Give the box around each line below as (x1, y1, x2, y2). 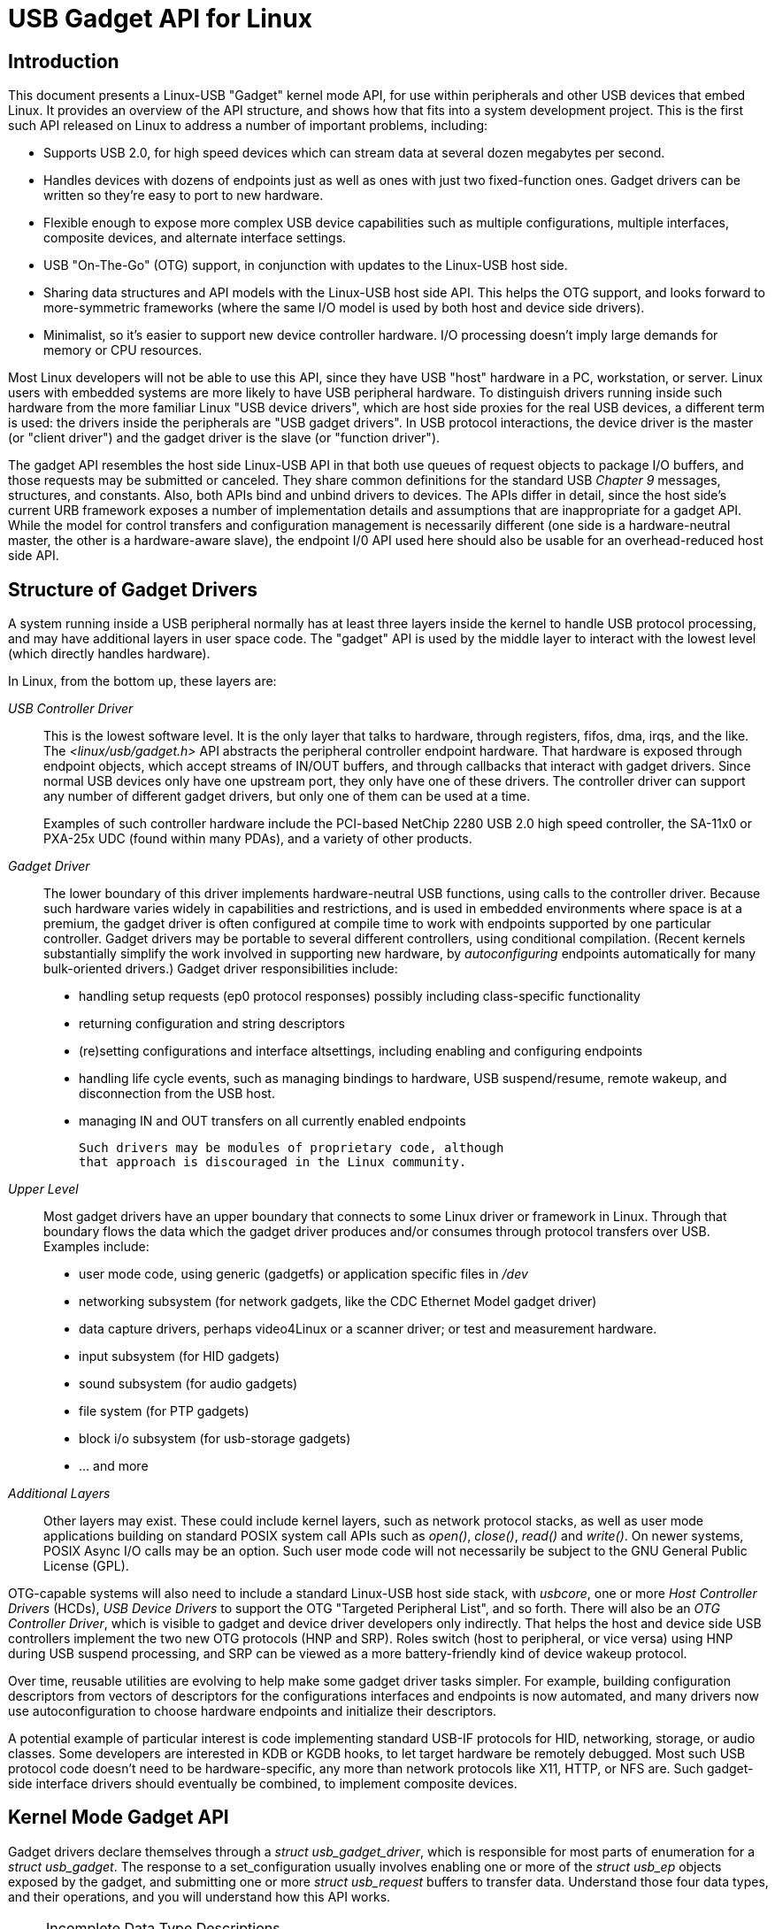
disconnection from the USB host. (79, 1086, 275, 1102)
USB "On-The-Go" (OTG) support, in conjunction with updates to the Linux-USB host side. (43, 257, 568, 273)
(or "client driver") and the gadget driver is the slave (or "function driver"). (8, 430, 441, 446)
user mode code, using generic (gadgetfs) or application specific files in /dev (79, 1266, 528, 1282)
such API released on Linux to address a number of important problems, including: (8, 118, 488, 134)
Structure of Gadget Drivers (8, 578, 258, 601)
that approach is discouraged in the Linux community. (79, 1155, 467, 1170)
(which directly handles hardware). (8, 646, 211, 662)
